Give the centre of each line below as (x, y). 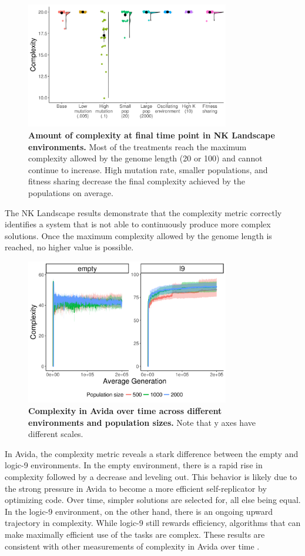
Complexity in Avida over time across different (125, 411)
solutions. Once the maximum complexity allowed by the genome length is (138, 235)
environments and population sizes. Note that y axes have (142, 422)
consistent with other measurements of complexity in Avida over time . (132, 546)
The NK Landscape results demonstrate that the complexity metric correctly (143, 212)
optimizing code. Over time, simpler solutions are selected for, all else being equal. (153, 500)
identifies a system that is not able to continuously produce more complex (138, 224)
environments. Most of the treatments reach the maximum (138, 146)
